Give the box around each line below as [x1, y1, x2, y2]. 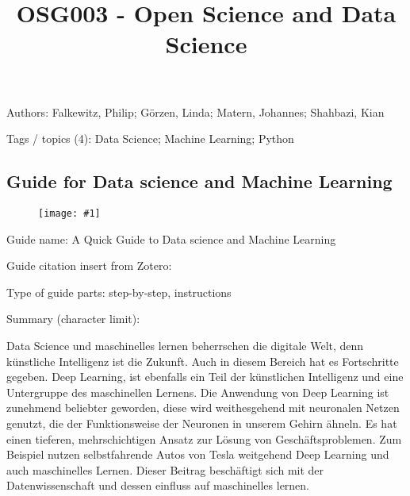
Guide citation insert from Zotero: [6, 257, 172, 274]
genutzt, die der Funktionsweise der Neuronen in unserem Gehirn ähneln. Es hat [6, 414, 397, 431]
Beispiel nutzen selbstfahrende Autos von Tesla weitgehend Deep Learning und [6, 446, 389, 463]
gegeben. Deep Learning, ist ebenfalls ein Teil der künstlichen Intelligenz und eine [6, 368, 404, 385]
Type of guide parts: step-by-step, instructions [6, 283, 232, 300]
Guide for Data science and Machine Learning [6, 169, 393, 194]
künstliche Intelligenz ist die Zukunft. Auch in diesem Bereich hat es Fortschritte [6, 352, 399, 369]
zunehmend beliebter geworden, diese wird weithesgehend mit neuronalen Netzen [6, 399, 400, 416]
